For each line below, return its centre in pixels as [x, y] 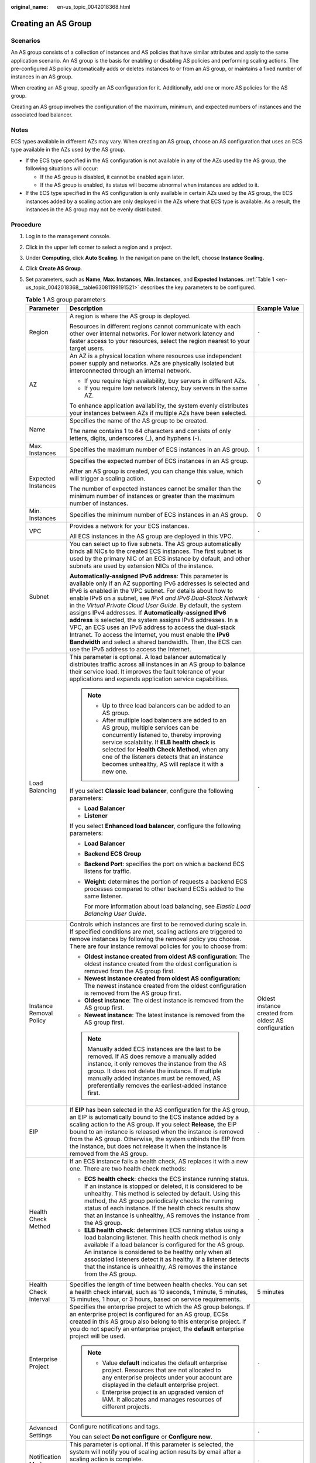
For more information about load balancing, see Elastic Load [167, 906]
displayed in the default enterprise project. [161, 1385]
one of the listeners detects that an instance [163, 757]
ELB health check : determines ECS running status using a [164, 1230]
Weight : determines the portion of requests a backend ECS [166, 882]
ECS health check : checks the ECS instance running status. [166, 1179]
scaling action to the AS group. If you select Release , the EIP [153, 1125]
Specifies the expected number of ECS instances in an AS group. [159, 461]
